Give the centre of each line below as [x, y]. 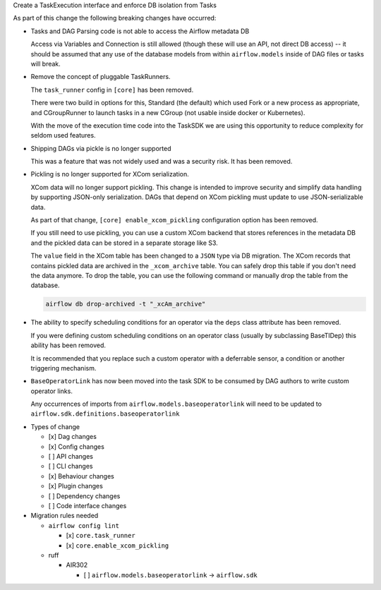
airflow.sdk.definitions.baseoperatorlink [105, 414]
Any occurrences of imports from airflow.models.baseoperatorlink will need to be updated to [176, 404]
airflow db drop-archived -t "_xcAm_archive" [126, 304]
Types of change [55, 426]
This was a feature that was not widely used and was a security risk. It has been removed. [162, 162]
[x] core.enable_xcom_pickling [117, 545]
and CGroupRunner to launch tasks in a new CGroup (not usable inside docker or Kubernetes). [168, 112]
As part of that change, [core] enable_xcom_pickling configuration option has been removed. [174, 220]
